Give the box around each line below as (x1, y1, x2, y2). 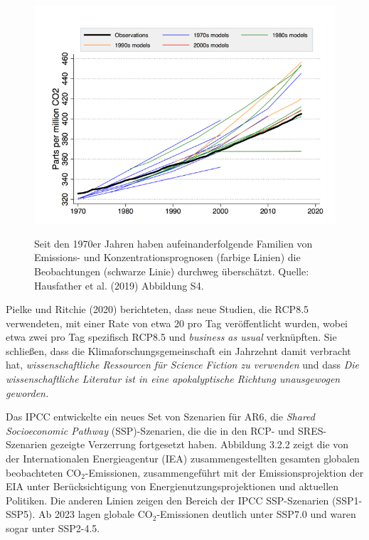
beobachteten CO (6, 465, 82, 480)
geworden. (6, 385, 49, 400)
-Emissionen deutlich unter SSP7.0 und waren (156, 507, 356, 522)
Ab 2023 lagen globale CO (38, 507, 153, 522)
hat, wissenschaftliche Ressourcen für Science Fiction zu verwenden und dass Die (6, 357, 360, 372)
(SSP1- (332, 492, 363, 507)
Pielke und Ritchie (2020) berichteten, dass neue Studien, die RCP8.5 (6, 302, 309, 317)
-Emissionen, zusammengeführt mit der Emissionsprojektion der (85, 465, 364, 480)
